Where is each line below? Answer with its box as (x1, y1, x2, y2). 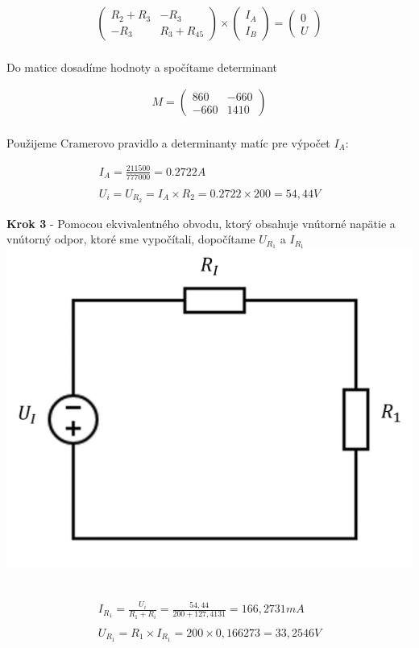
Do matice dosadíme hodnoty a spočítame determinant (6, 58, 277, 75)
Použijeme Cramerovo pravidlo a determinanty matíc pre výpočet (6, 134, 330, 151)
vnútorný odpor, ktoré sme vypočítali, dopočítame (6, 231, 255, 247)
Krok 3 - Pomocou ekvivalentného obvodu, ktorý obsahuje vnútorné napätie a (6, 214, 396, 231)
